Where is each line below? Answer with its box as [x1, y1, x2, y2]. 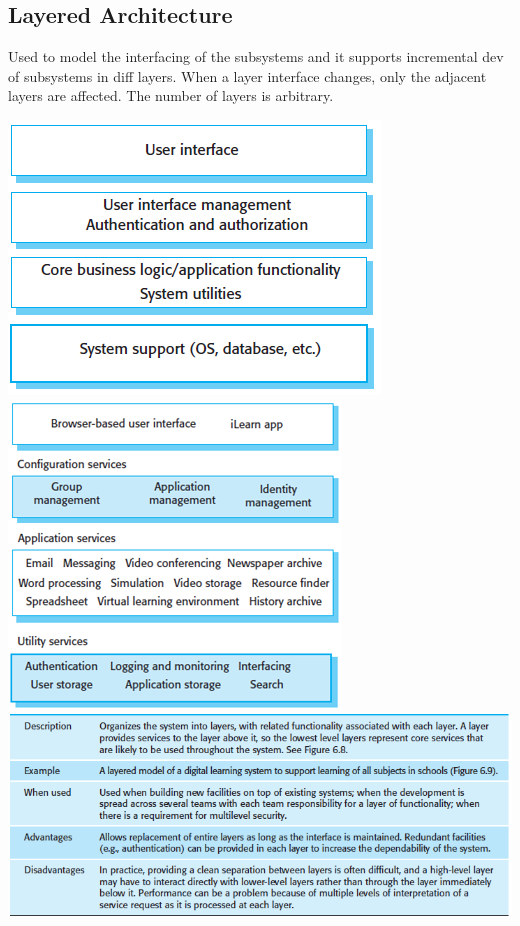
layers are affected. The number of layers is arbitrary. [8, 85, 334, 106]
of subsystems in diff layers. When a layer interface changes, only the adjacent [8, 65, 487, 86]
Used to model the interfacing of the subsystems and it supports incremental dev [8, 46, 504, 67]
